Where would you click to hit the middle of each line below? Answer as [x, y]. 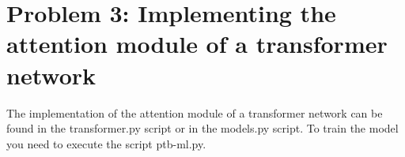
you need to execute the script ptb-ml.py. [106, 143]
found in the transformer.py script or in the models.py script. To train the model [202, 128]
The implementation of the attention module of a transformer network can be [195, 112]
